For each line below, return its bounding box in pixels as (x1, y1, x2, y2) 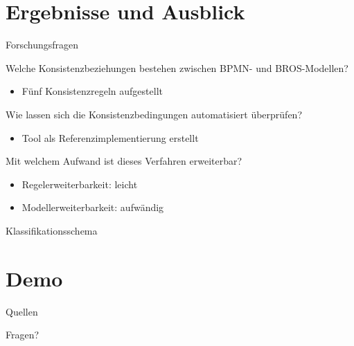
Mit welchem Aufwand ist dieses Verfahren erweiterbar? (6, 154, 242, 168)
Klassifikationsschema (6, 223, 98, 237)
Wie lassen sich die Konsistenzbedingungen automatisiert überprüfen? (6, 107, 302, 121)
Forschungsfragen (6, 37, 79, 52)
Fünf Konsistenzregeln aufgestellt (21, 84, 163, 98)
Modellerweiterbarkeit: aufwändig (21, 200, 164, 215)
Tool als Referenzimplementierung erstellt (21, 130, 199, 145)
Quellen (6, 304, 38, 318)
